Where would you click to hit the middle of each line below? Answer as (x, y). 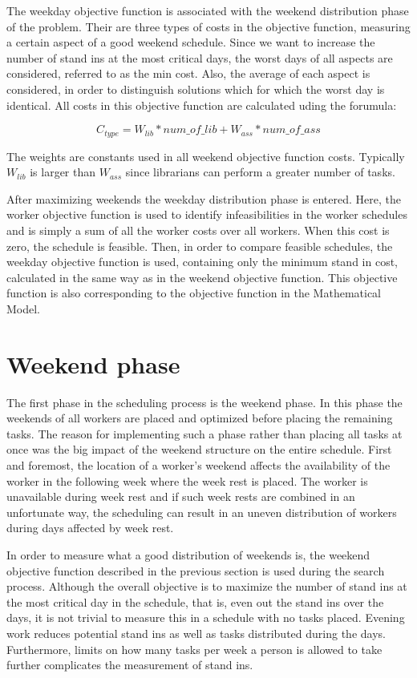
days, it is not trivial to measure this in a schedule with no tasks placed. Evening (206, 617)
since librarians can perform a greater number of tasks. (260, 172)
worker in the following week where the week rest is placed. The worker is (187, 480)
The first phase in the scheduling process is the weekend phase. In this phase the (204, 402)
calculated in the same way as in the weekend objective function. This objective (202, 277)
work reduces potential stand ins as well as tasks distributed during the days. (196, 633)
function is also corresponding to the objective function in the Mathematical (194, 293)
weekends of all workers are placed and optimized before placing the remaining (200, 418)
